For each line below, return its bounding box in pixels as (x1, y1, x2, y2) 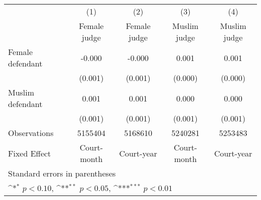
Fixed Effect (8, 147, 51, 159)
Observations (8, 127, 54, 138)
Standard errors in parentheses (8, 167, 116, 179)
